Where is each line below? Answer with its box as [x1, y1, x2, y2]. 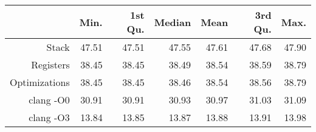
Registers [31, 58, 70, 71]
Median [154, 15, 191, 29]
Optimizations [10, 75, 70, 89]
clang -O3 [29, 110, 70, 124]
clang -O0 [29, 93, 70, 107]
